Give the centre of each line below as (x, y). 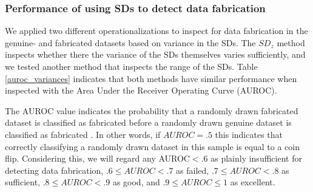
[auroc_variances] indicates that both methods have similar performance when (151, 78)
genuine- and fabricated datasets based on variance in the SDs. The (130, 42)
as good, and (136, 182)
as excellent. (253, 182)
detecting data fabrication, (54, 170)
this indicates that (249, 134)
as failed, (193, 170)
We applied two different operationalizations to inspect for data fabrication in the (156, 31)
